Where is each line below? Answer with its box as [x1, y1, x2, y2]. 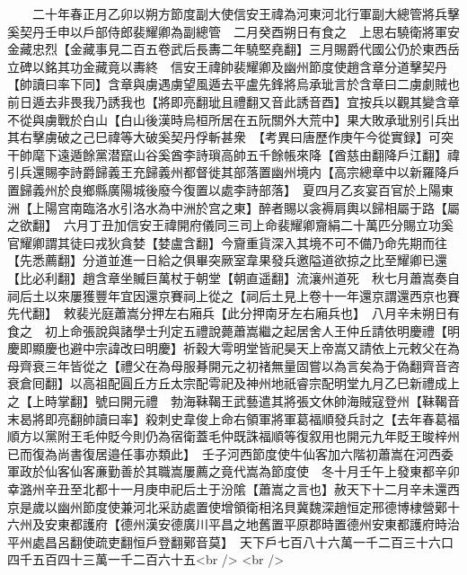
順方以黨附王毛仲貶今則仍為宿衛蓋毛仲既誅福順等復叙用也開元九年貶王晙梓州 [7, 427, 460, 446]
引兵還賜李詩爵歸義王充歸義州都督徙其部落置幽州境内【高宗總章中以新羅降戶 [7, 163, 460, 181]
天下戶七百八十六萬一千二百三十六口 [239, 532, 454, 551]
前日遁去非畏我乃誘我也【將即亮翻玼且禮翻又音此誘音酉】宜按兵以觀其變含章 [7, 92, 460, 111]
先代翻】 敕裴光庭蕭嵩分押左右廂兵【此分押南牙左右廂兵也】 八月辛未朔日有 [7, 304, 460, 323]
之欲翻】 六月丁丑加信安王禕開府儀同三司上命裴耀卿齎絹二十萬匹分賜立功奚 [7, 216, 454, 234]
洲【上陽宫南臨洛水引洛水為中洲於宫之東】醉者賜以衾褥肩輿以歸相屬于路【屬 [7, 198, 460, 217]
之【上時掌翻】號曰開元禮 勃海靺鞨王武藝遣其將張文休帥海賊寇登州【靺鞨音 [7, 392, 460, 411]
